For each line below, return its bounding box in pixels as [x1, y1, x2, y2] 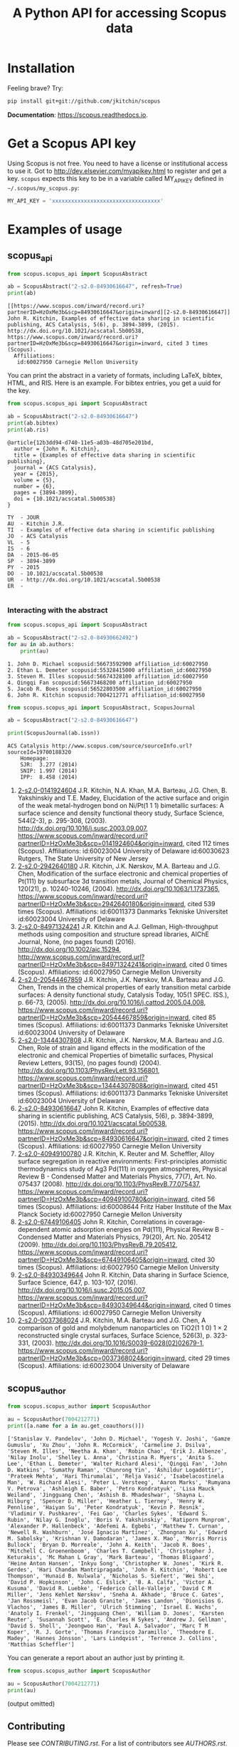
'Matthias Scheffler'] [7, 1641, 75, 1648]
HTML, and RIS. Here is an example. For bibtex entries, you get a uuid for [7, 379, 221, 388]
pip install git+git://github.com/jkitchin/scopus [7, 98, 161, 105]
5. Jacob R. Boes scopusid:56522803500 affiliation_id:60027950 [7, 685, 202, 693]
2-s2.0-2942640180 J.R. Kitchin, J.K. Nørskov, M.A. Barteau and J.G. [17, 862, 221, 871]
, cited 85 [188, 1013, 216, 1022]
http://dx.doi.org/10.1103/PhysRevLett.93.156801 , [17, 1067, 160, 1075]
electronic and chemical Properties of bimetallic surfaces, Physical [17, 1051, 213, 1059]
